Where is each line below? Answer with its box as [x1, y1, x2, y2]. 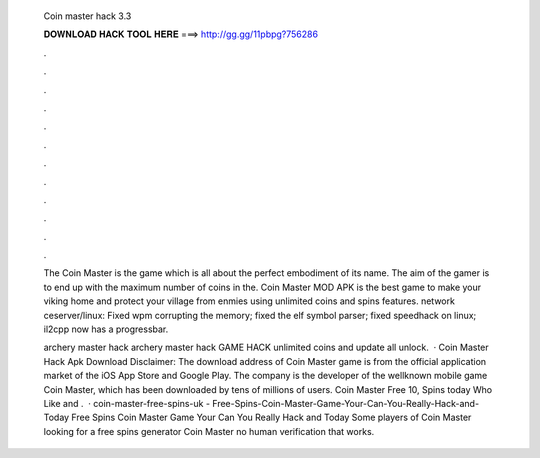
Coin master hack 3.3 [43, 10, 132, 22]
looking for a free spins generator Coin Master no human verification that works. [43, 425, 375, 437]
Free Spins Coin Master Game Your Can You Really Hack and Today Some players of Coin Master [71, 411, 472, 424]
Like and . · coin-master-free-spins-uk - [43, 397, 210, 409]
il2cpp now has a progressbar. [43, 323, 169, 335]
